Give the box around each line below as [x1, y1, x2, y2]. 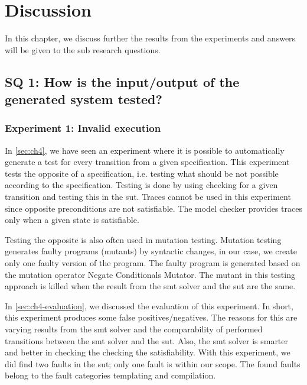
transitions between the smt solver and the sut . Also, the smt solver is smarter [5, 334, 289, 347]
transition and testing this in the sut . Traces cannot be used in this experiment [5, 190, 291, 203]
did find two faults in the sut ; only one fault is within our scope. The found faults [5, 357, 301, 370]
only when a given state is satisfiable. [5, 213, 139, 226]
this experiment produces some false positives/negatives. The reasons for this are [5, 311, 298, 323]
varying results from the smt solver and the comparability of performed [5, 323, 263, 335]
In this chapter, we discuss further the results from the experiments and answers [5, 32, 296, 44]
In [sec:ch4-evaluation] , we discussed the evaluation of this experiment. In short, [5, 299, 293, 312]
